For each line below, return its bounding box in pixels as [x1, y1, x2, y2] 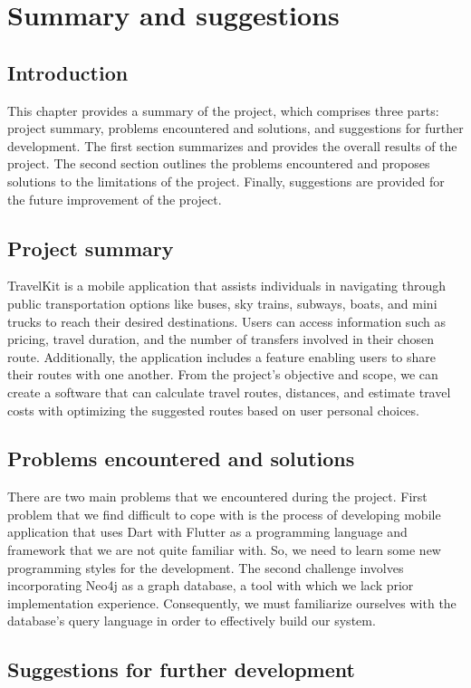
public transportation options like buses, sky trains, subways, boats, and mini [7, 293, 437, 312]
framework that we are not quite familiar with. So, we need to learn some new [7, 540, 441, 559]
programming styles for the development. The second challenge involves [7, 558, 404, 577]
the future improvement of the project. [7, 189, 222, 208]
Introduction [7, 58, 129, 86]
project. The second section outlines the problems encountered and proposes [7, 154, 430, 173]
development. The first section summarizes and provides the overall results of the [7, 136, 457, 155]
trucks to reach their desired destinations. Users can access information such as [7, 311, 446, 330]
